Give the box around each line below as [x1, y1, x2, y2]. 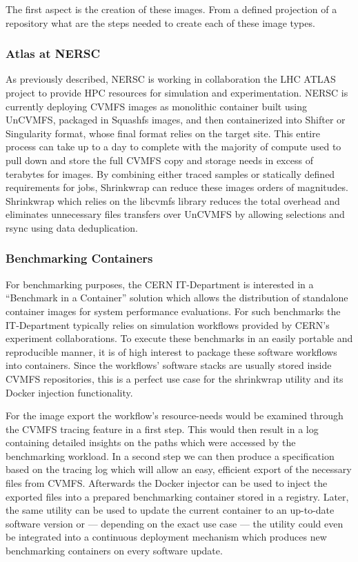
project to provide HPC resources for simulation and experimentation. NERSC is [6, 86, 348, 99]
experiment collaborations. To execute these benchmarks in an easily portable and [6, 331, 353, 345]
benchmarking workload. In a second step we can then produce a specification [6, 448, 335, 463]
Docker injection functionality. [6, 385, 133, 399]
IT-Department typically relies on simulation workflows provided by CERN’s [6, 317, 330, 332]
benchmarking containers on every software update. [6, 543, 223, 558]
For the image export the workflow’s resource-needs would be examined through [6, 408, 344, 423]
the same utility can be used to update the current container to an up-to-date [6, 503, 335, 517]
